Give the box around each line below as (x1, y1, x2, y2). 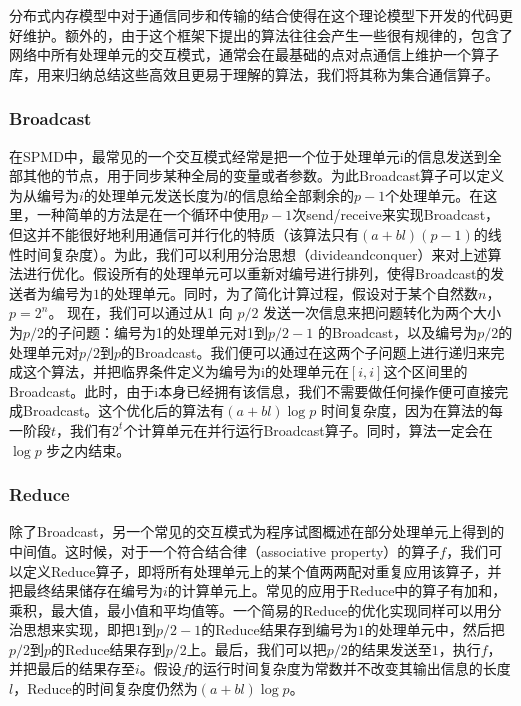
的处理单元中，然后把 (364, 619, 505, 640)
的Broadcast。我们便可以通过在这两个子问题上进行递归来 (121, 341, 491, 362)
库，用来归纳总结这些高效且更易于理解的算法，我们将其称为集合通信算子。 (9, 63, 499, 84)
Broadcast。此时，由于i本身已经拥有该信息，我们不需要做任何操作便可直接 (9, 380, 495, 401)
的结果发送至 (347, 638, 432, 659)
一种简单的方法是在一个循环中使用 (36, 204, 261, 225)
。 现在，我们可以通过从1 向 (48, 302, 233, 323)
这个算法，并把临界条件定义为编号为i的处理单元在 (22, 361, 349, 382)
